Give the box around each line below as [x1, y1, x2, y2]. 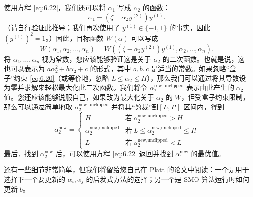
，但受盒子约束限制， [181, 92, 250, 102]
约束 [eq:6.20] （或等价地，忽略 [14, 72, 109, 83]
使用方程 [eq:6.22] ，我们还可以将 [4, 2, 106, 12]
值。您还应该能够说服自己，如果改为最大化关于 [4, 92, 154, 102]
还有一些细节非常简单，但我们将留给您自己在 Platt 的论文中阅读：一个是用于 [4, 164, 249, 175]
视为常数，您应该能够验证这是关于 [41, 54, 151, 64]
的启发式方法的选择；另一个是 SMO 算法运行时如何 [86, 174, 250, 184]
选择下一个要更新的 [4, 174, 65, 184]
